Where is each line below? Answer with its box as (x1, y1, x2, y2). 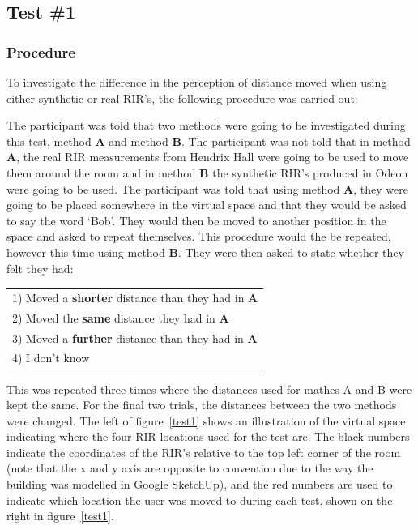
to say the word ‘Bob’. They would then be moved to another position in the (6, 212, 386, 229)
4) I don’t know (12, 349, 90, 366)
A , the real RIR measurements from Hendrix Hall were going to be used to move (6, 148, 409, 165)
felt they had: (6, 259, 74, 276)
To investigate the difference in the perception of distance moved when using (6, 74, 387, 90)
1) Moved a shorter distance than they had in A (12, 289, 258, 306)
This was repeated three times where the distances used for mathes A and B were (6, 380, 412, 397)
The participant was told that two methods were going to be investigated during (6, 117, 406, 134)
